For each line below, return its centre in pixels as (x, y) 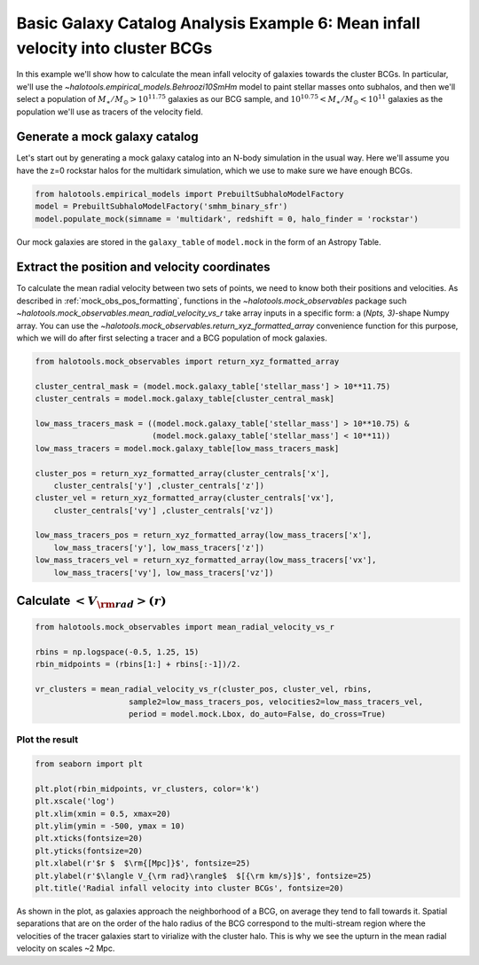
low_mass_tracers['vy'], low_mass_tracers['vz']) (164, 573)
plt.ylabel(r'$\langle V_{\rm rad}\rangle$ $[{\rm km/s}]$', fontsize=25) (204, 875)
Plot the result (47, 740)
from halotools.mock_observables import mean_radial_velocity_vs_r (185, 627)
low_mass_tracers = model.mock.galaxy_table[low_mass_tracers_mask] (187, 448)
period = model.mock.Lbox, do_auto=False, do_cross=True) (257, 714)
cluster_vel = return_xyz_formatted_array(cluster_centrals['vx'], (185, 498)
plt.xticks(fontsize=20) (89, 839)
